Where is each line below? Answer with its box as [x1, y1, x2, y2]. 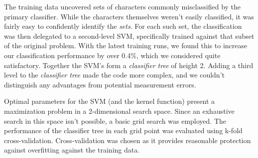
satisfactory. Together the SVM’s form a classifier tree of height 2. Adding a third [4, 60, 254, 70]
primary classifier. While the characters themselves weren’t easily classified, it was [4, 11, 254, 21]
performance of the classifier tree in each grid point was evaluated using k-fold [4, 125, 243, 136]
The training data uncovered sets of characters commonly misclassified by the [4, 1, 241, 11]
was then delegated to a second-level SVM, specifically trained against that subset [4, 30, 255, 41]
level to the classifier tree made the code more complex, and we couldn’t [4, 70, 225, 80]
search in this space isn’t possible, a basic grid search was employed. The [4, 115, 227, 126]
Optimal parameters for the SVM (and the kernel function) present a [4, 96, 215, 106]
